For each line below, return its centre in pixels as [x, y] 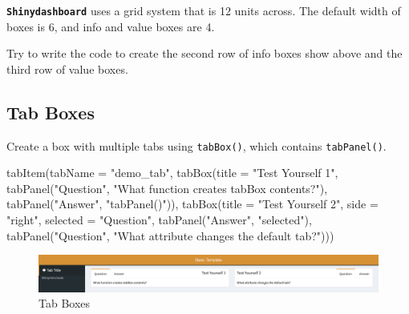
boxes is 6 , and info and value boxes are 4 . [111, 26]
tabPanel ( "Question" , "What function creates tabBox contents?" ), [167, 188]
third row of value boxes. [67, 68]
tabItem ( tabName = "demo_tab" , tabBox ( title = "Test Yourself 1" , [172, 173]
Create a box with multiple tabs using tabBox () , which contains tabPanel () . [196, 145]
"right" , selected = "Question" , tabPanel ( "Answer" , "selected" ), [159, 220]
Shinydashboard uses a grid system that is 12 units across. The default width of [204, 10]
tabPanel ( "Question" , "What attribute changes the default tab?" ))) [170, 235]
